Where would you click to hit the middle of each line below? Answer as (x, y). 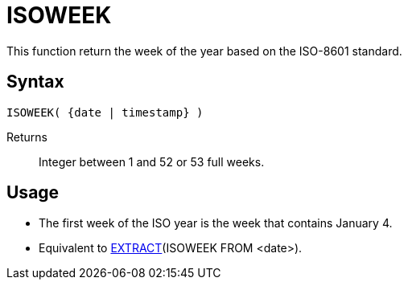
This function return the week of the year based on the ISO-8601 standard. (204, 51)
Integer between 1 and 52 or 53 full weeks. (152, 161)
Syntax (35, 82)
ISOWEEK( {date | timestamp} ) (105, 112)
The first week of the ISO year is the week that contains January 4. (216, 223)
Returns (27, 137)
